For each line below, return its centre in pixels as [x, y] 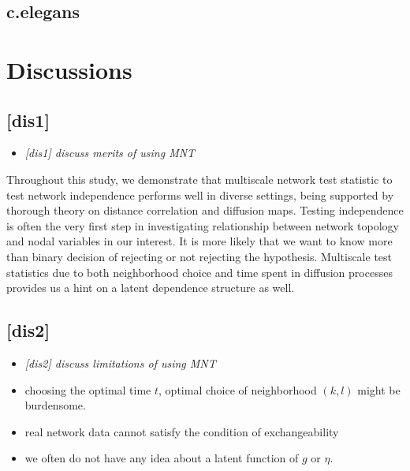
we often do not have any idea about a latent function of [162, 458]
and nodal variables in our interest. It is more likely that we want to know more [199, 241]
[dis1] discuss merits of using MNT [110, 153]
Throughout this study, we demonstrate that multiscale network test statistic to [199, 179]
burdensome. [55, 405]
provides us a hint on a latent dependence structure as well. [151, 288]
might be [379, 389]
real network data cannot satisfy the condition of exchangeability [182, 431]
